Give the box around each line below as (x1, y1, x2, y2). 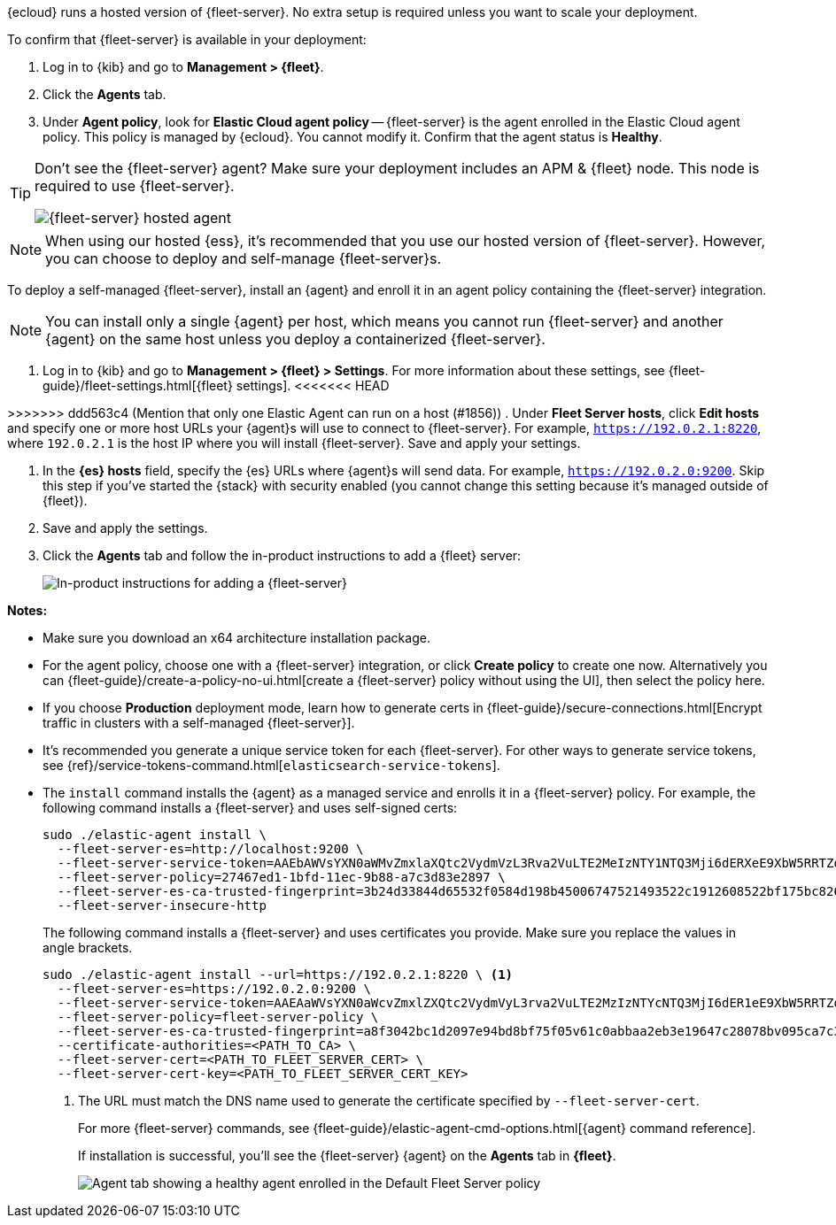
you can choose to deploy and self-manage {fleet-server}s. (45, 250, 442, 267)
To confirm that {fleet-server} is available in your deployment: (7, 32, 367, 47)
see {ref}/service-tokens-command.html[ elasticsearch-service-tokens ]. (43, 758, 500, 773)
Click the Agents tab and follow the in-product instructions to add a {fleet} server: (43, 548, 522, 563)
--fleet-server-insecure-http (57, 898, 267, 913)
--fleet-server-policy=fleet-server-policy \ (57, 1010, 379, 1024)
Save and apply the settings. (43, 520, 208, 535)
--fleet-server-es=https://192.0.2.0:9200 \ (57, 982, 371, 996)
